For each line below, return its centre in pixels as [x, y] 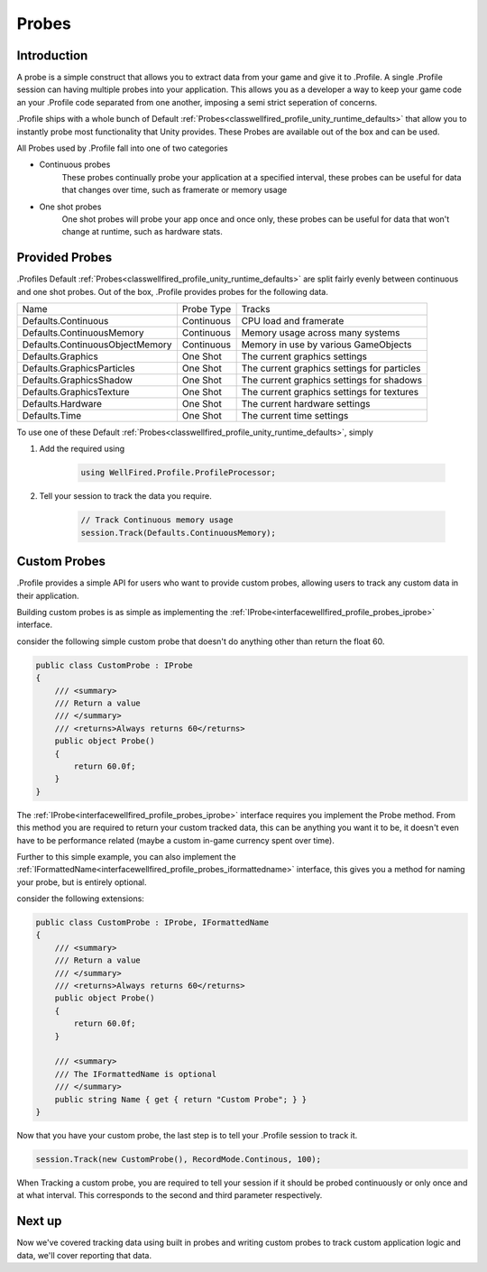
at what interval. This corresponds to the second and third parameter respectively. [170, 1195]
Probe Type [207, 309]
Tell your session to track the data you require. [125, 496]
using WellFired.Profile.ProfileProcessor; [179, 473]
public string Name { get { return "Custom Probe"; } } [181, 1099]
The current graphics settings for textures [330, 392]
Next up [39, 1221]
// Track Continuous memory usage [157, 520]
